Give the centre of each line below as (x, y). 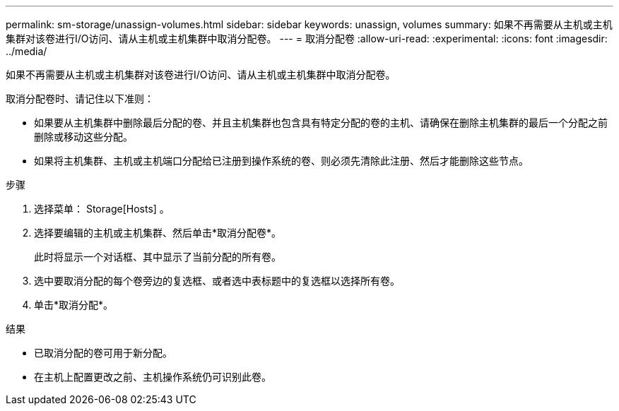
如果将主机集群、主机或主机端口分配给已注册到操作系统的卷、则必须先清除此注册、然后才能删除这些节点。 (281, 161)
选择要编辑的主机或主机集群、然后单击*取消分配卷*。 (158, 233)
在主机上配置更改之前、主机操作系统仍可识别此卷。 (153, 377)
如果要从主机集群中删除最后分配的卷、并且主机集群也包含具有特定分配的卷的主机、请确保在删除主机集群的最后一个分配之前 (321, 123)
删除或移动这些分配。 (83, 137)
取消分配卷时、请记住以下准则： (80, 99)
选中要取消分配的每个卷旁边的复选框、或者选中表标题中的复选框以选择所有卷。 (217, 281)
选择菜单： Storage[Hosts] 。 (102, 209)
